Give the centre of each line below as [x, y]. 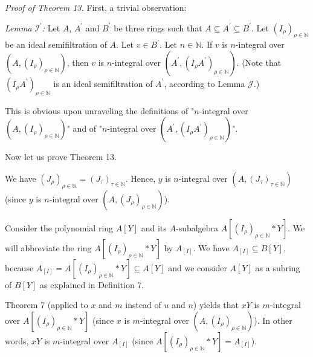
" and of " [85, 128]
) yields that [216, 305]
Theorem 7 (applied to [47, 305]
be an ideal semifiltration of [56, 44]
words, [17, 340]
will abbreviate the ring [48, 247]
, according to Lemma [205, 83]
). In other [273, 320]
